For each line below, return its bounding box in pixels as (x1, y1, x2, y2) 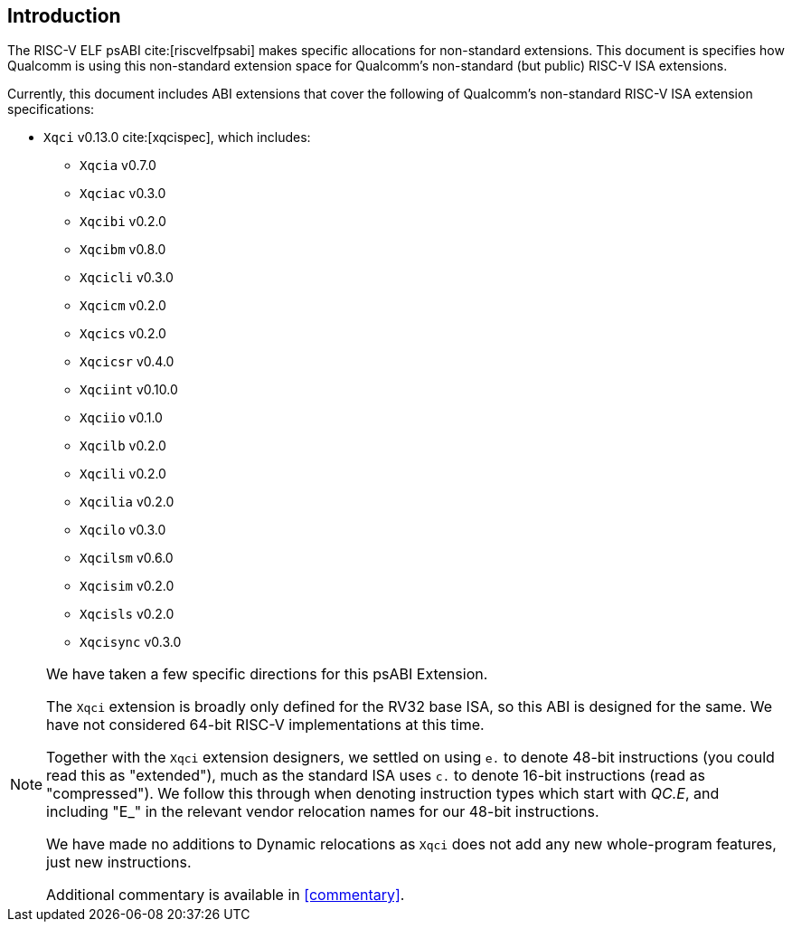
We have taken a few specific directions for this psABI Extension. (46, 665, 488, 684)
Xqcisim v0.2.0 (80, 578, 174, 594)
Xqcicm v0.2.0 (80, 298, 166, 314)
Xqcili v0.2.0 (80, 466, 166, 482)
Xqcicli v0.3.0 (80, 270, 174, 286)
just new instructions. (46, 853, 192, 872)
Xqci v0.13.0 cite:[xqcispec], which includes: (43, 129, 311, 146)
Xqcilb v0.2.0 (80, 438, 166, 454)
